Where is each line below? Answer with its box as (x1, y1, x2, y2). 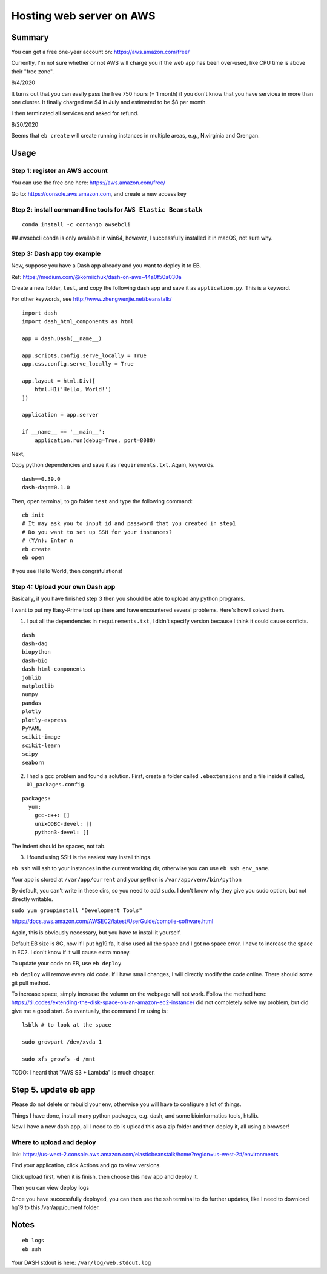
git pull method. (11, 979, 51, 987)
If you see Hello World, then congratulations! (11, 568, 123, 575)
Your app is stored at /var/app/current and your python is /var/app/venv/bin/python (11, 876, 242, 883)
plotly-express (22, 716, 67, 723)
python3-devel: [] (34, 829, 90, 836)
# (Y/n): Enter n (22, 537, 73, 544)
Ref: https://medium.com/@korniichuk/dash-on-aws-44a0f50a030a (11, 273, 182, 280)
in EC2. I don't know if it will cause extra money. (11, 948, 131, 956)
